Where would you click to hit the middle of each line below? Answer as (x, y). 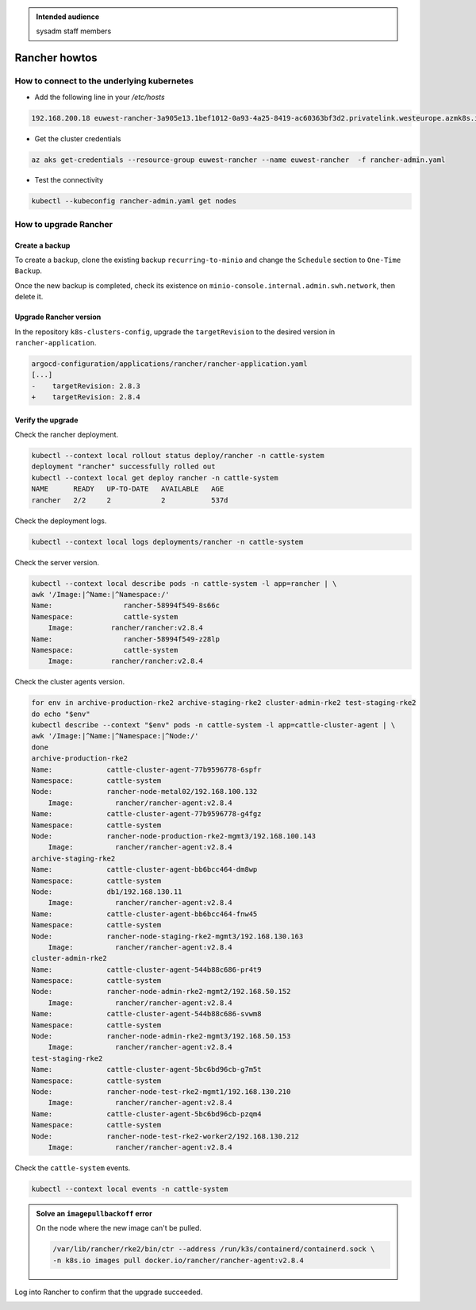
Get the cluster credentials (78, 138)
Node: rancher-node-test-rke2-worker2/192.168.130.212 (165, 1136)
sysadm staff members (74, 31)
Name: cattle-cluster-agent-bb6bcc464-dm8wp (144, 870)
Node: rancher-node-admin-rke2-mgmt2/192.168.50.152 (161, 992)
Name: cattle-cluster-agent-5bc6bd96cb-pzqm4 (146, 1114)
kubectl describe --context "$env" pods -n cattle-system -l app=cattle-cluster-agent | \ (213, 725)
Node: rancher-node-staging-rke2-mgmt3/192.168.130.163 (167, 936)
